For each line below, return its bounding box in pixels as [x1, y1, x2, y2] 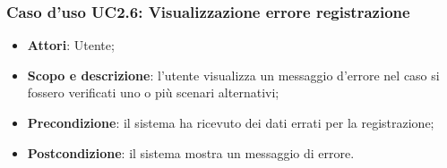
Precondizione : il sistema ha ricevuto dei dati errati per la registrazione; [27, 113, 434, 131]
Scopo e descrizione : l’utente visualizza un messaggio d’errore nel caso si [27, 65, 440, 84]
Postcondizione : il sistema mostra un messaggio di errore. [27, 143, 355, 162]
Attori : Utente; [27, 36, 115, 55]
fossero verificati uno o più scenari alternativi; [27, 83, 279, 102]
